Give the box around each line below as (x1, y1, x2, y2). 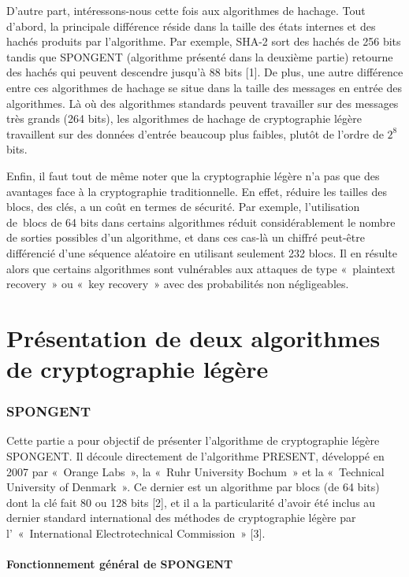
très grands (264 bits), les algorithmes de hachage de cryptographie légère (6, 110, 362, 127)
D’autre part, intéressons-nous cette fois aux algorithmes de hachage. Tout (6, 2, 366, 18)
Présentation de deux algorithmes (6, 321, 381, 353)
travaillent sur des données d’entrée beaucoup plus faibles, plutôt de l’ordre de (6, 125, 384, 142)
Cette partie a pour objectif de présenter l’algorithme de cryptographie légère (6, 432, 380, 449)
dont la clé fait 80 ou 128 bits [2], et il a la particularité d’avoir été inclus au (6, 494, 376, 510)
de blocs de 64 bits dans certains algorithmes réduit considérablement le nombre (6, 213, 396, 230)
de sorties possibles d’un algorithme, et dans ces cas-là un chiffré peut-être (6, 229, 365, 246)
